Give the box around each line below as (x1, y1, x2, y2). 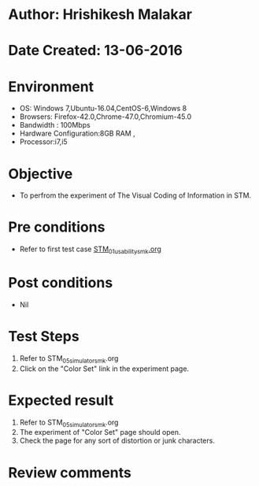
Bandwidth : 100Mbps (19, 121, 91, 130)
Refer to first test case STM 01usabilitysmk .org (19, 244, 161, 255)
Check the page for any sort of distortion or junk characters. (19, 436, 215, 446)
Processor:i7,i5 (19, 137, 68, 147)
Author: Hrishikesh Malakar (8, 6, 193, 24)
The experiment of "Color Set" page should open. (19, 428, 181, 437)
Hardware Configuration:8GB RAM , (19, 128, 135, 139)
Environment (8, 77, 94, 95)
